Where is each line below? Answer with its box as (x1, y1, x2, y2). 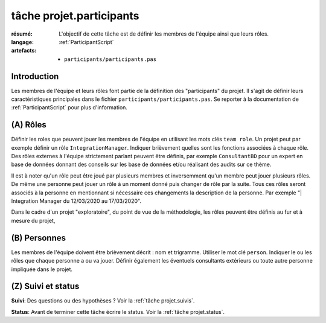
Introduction (11, 71, 59, 82)
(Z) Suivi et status (11, 281, 80, 292)
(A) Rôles (11, 120, 46, 130)
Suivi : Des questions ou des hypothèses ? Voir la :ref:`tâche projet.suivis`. (11, 297, 195, 304)
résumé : (11, 30, 33, 37)
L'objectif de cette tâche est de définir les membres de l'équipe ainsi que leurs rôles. (59, 30, 269, 37)
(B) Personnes (11, 232, 66, 243)
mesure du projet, (11, 217, 56, 224)
